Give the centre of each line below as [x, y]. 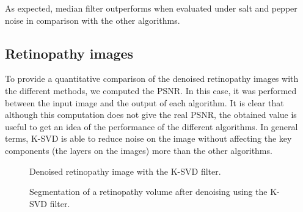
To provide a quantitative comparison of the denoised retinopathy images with [152, 79]
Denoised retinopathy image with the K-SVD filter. [125, 171]
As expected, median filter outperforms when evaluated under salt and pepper [151, 8]
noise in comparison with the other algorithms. [93, 20]
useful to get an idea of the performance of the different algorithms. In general [151, 126]
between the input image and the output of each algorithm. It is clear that [144, 102]
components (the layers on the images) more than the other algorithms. [139, 150]
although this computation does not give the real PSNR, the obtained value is [151, 115]
